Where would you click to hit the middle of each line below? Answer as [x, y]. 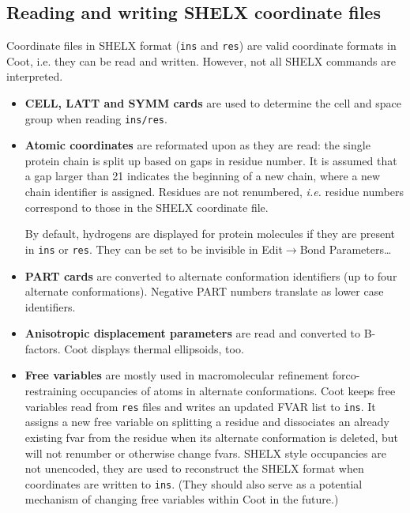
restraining [51, 391]
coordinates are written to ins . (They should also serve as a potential [194, 483]
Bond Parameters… [346, 249]
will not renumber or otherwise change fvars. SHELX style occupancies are [205, 453]
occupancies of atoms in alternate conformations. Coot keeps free [238, 391]
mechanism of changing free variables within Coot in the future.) [182, 499]
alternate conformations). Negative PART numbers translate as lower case [204, 291]
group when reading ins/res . [96, 118]
